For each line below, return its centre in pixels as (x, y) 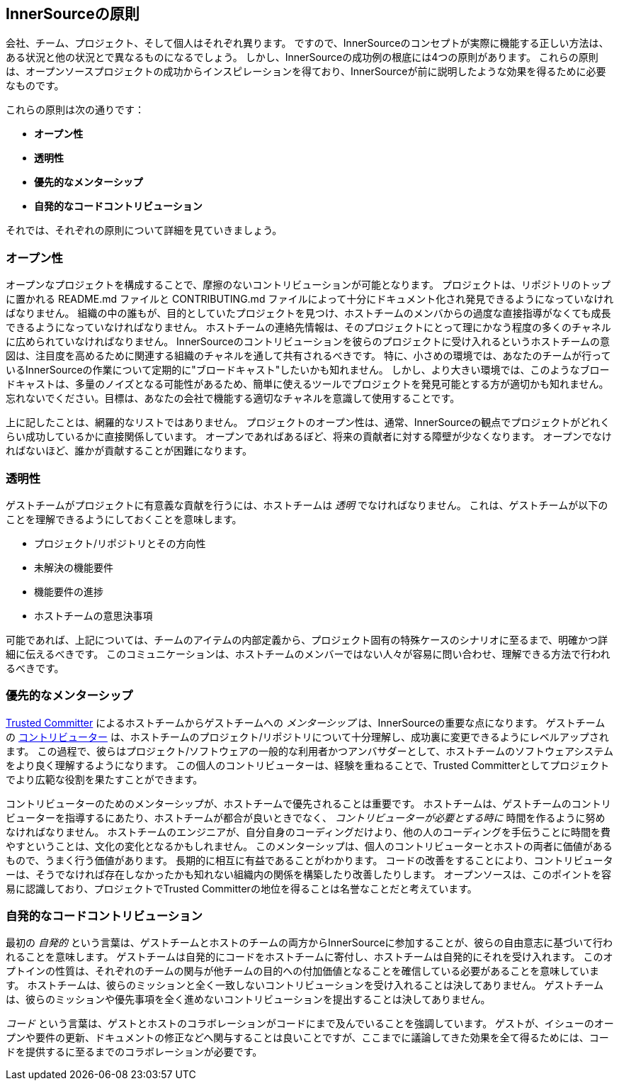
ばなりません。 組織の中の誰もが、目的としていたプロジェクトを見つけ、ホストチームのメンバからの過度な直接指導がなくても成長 (308, 313)
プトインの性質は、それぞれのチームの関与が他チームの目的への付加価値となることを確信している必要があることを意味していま (302, 971)
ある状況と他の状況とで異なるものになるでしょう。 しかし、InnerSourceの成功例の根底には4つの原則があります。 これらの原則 (302, 57)
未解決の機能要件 (74, 567)
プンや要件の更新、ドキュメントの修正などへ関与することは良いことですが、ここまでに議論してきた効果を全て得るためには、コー (307, 1038)
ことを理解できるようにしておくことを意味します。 (124, 519)
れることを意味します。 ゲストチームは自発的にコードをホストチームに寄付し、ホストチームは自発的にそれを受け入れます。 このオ (309, 957)
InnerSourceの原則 (73, 14)
